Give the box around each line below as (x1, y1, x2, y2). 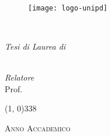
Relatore (5, 71, 34, 83)
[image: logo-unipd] (28, 4, 108, 12)
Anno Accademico (5, 122, 71, 134)
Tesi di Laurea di (5, 40, 66, 53)
